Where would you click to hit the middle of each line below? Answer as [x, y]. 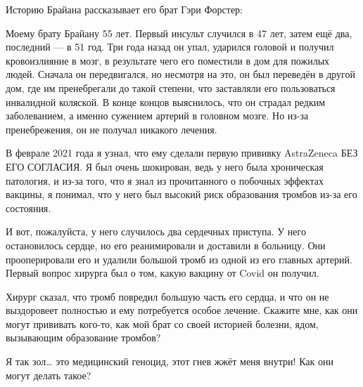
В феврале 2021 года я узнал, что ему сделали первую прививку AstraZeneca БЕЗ [182, 153]
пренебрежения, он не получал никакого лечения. [112, 129]
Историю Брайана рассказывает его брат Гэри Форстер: [124, 9]
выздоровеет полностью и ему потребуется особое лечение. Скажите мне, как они [182, 310]
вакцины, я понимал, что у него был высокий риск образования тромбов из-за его [181, 194]
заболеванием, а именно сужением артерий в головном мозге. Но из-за [157, 116]
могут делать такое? [49, 375]
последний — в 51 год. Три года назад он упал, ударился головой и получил [170, 47]
